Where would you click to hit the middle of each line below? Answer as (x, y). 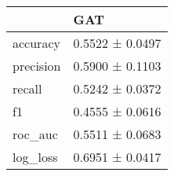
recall (27, 88)
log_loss (35, 157)
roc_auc (35, 134)
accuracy (36, 43)
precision (37, 66)
